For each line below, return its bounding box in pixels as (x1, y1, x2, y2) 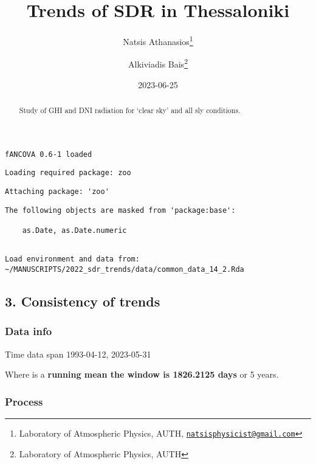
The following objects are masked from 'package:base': (5, 206, 236, 215)
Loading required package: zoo (5, 168, 131, 178)
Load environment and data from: (5, 255, 140, 264)
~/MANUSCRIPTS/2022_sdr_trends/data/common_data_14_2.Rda (5, 265, 244, 274)
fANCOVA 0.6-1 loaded (5, 150, 92, 159)
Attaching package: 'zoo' (5, 187, 109, 196)
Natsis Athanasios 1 (123, 33, 193, 47)
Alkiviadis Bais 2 (128, 56, 188, 71)
